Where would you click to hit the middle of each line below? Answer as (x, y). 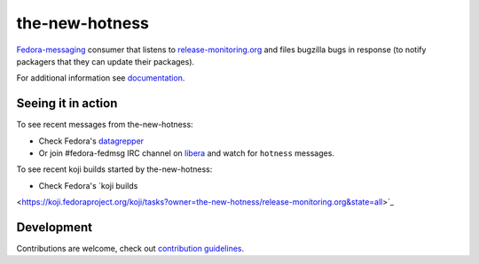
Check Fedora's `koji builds (88, 185)
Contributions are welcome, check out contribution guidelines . (130, 249)
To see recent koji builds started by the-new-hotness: (114, 169)
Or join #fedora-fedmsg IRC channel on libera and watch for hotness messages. (186, 153)
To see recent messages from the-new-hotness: (105, 125)
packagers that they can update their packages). (106, 61)
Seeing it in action (67, 103)
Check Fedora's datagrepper (91, 141)
